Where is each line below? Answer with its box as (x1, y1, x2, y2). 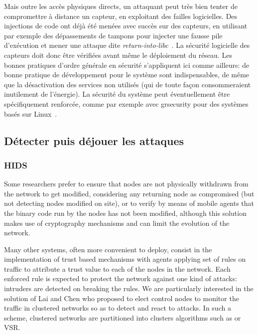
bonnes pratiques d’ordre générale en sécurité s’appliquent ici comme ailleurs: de (4, 59, 250, 70)
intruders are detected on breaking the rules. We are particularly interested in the (4, 283, 254, 294)
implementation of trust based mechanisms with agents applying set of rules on (4, 254, 246, 264)
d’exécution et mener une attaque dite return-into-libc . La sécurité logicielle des (4, 40, 250, 50)
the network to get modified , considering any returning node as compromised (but (4, 188, 255, 198)
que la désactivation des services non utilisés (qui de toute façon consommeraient (4, 79, 251, 89)
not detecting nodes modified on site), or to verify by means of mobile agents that (4, 198, 255, 208)
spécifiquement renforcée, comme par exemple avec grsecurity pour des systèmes (4, 98, 249, 109)
